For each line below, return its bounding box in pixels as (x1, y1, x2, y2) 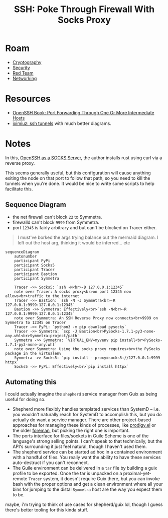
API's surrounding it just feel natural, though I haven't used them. (12, 443, 147, 449)
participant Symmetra (14, 276, 59, 281)
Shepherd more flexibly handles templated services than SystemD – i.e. (12, 406, 160, 412)
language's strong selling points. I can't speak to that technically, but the (12, 438, 162, 444)
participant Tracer (14, 267, 55, 272)
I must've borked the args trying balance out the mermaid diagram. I (17, 234, 159, 240)
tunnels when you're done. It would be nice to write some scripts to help (5, 180, 154, 186)
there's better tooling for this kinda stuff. (5, 507, 89, 513)
